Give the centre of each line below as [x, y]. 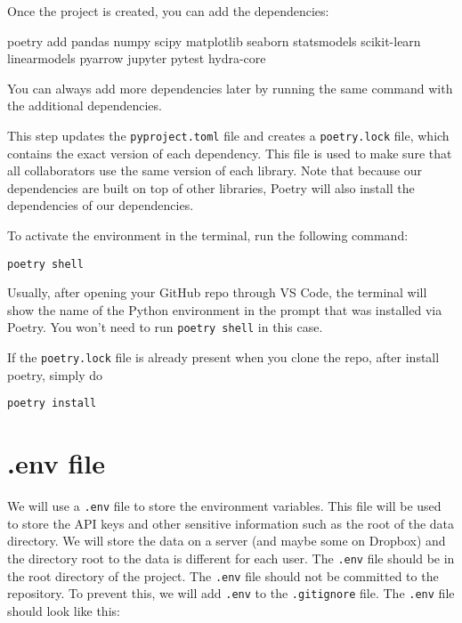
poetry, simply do [55, 374]
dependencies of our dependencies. [101, 205]
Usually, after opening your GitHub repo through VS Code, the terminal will [217, 292]
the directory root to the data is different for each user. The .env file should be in [231, 558]
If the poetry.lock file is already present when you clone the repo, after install [223, 357]
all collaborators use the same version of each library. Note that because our [215, 170]
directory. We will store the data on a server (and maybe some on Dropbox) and [227, 541]
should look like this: [64, 610]
